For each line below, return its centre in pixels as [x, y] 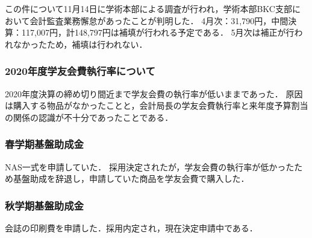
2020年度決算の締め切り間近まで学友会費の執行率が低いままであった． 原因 [154, 93]
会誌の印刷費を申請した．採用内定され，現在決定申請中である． [131, 228]
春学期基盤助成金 [44, 144]
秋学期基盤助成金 [44, 205]
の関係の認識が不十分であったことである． [89, 117]
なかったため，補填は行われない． [80, 44]
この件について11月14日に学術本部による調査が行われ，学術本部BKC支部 [148, 8]
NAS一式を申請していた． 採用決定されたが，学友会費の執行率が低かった [150, 166]
